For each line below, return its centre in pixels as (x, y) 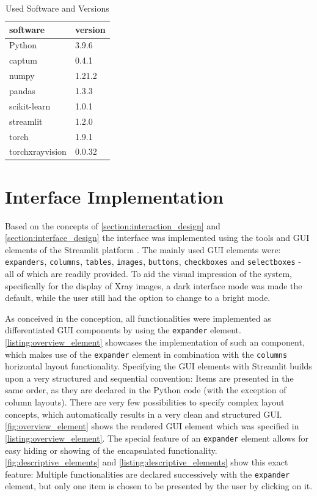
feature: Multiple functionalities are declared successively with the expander (148, 474)
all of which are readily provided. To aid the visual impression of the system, (148, 273)
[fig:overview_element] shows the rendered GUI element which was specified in (152, 426)
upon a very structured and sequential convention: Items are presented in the (149, 378)
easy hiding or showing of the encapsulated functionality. (111, 450)
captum (23, 60)
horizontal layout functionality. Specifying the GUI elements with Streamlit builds (158, 366)
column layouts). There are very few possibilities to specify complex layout (145, 402)
